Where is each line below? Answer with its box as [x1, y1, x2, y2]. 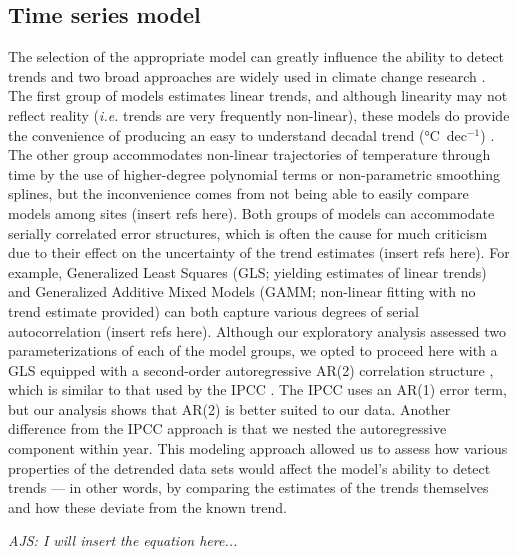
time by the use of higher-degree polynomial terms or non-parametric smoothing [8, 163, 501, 184]
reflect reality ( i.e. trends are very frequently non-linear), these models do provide [8, 104, 510, 125]
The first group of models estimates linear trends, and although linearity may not [8, 85, 508, 106]
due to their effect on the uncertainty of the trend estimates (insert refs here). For [8, 242, 510, 263]
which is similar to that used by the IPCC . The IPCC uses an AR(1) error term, [8, 379, 507, 400]
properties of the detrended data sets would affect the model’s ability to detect [8, 457, 491, 478]
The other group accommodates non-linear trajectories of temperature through [8, 144, 491, 165]
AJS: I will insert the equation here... [8, 530, 238, 551]
